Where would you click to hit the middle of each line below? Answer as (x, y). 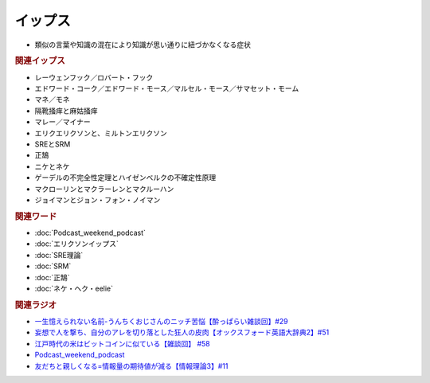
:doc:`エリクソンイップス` (77, 244)
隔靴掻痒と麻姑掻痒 (66, 111)
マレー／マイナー (63, 122)
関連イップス (40, 61)
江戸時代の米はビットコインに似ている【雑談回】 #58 (122, 343)
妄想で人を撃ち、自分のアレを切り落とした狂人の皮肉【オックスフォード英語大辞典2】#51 (182, 332)
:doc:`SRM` (53, 266)
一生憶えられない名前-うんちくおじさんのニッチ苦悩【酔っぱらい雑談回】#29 (161, 321)
